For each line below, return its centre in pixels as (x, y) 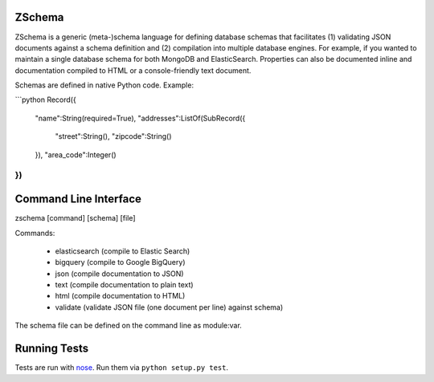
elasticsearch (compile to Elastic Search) (123, 251)
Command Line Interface (78, 199)
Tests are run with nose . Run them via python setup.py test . (122, 368)
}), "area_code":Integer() (76, 154)
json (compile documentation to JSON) (119, 274)
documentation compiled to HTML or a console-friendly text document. (133, 70)
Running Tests (51, 349)
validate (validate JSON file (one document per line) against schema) (169, 307)
